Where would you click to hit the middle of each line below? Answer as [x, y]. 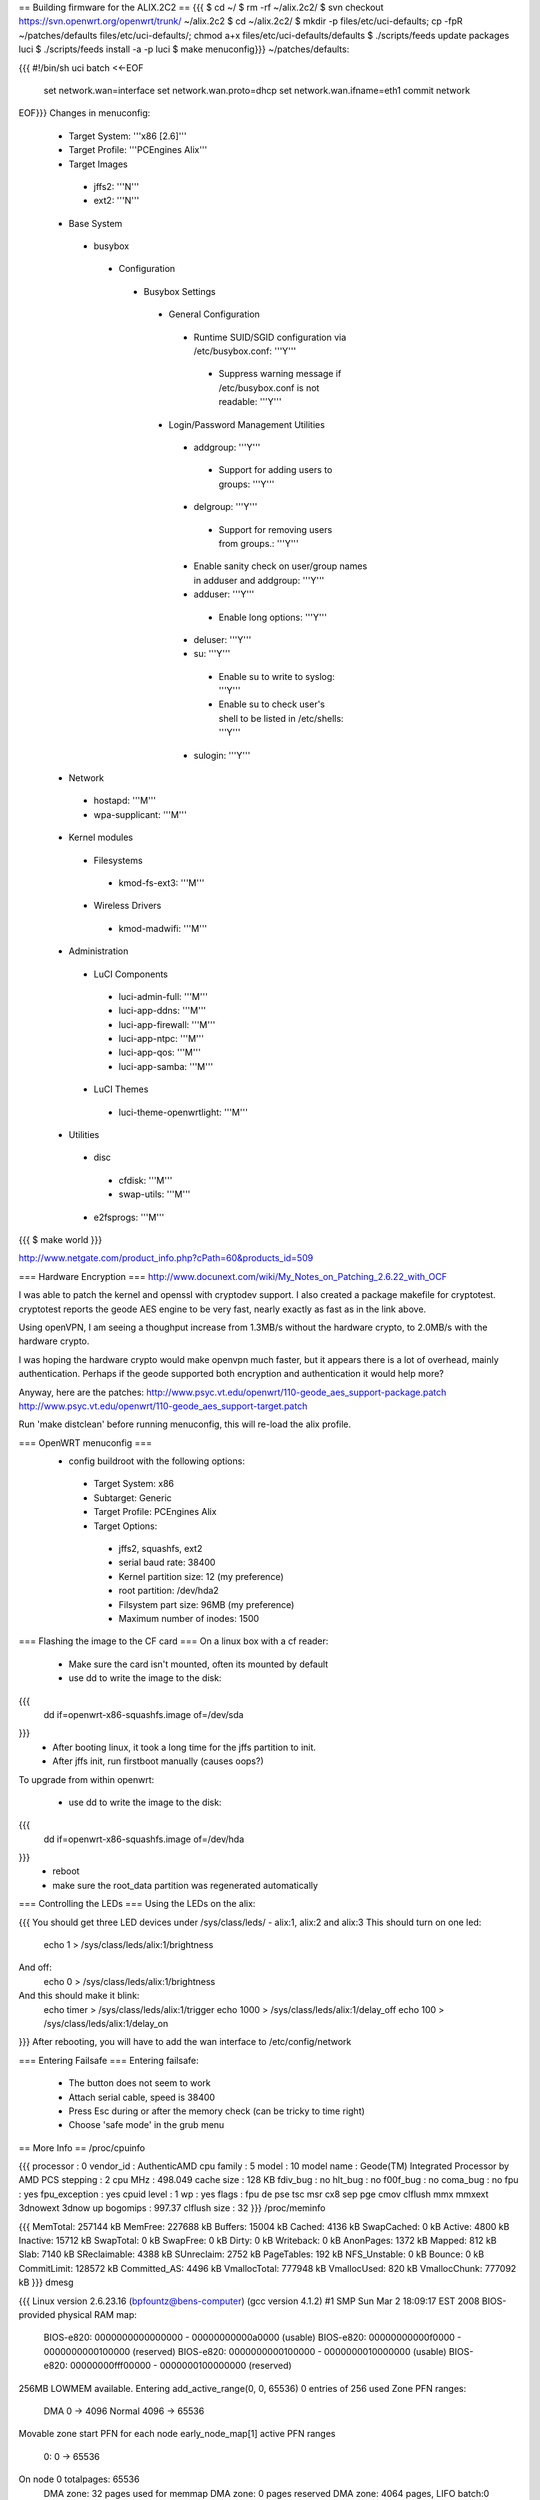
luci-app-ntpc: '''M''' [161, 1039]
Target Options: [125, 1526]
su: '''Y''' [212, 654]
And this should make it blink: [79, 1996]
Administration [98, 951]
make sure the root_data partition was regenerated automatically [185, 1885]
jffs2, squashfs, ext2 [160, 1549]
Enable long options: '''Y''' [272, 617]
